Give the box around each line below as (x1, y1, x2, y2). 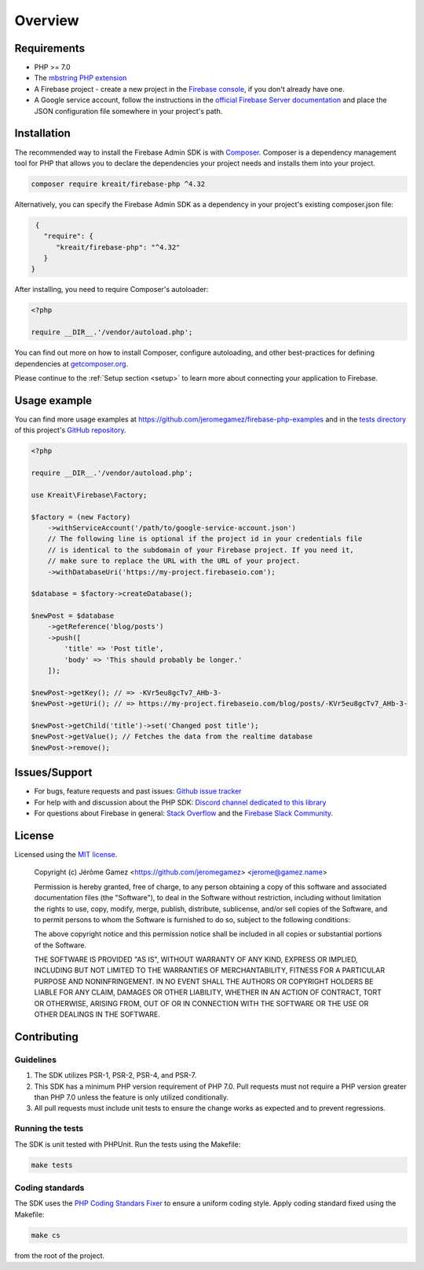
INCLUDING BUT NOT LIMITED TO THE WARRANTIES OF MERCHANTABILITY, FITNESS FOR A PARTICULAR (34, 965, 385, 975)
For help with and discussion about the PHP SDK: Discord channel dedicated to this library (34, 797, 327, 807)
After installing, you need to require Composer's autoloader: (14, 285, 209, 294)
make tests (31, 1160, 73, 1170)
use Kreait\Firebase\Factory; (31, 491, 148, 499)
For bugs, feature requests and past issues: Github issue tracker (34, 786, 243, 796)
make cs (31, 1231, 60, 1239)
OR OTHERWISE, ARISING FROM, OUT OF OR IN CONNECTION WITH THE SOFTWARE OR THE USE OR (34, 998, 369, 1008)
